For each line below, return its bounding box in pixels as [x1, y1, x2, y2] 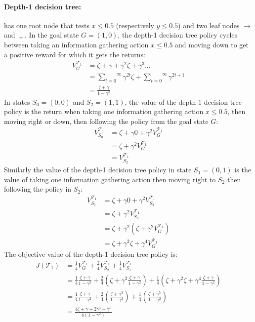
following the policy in [4, 184, 72, 194]
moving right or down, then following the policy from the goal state [4, 116, 209, 126]
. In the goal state [24, 30, 79, 40]
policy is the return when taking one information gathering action [4, 106, 204, 117]
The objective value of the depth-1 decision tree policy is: [4, 248, 177, 259]
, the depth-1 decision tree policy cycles [118, 30, 238, 40]
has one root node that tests [4, 20, 89, 30]
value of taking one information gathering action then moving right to [4, 174, 216, 184]
